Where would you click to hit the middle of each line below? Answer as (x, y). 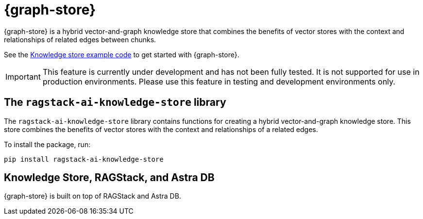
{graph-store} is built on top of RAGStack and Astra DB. (93, 196)
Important (23, 76)
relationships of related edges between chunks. (80, 39)
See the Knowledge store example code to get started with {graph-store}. (122, 54)
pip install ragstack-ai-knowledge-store (84, 159)
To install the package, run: (47, 144)
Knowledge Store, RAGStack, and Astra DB (109, 178)
